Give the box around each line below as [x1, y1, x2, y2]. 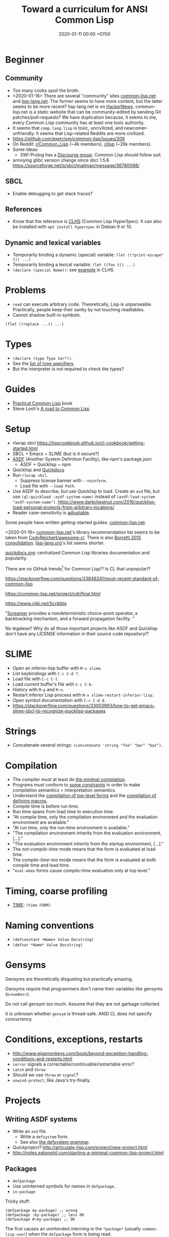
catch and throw [12, 1066, 46, 1073]
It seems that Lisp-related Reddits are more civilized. [36, 130, 145, 136]
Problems [5, 285, 46, 296]
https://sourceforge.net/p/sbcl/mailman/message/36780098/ [12, 162, 140, 168]
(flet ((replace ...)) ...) [5, 322, 64, 327]
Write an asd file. [12, 1129, 47, 1135]
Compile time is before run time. [12, 803, 79, 809]
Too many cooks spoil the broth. [12, 87, 79, 93]
